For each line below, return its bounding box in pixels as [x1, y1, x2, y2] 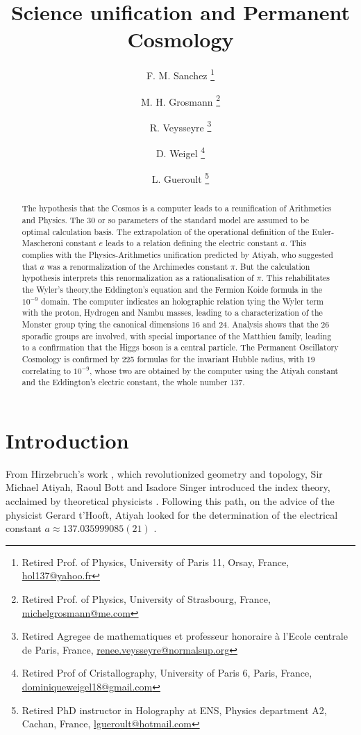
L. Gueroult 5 [151, 170, 210, 186]
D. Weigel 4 [156, 144, 205, 160]
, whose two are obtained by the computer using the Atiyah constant [90, 364, 339, 376]
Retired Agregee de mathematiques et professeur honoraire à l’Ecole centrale [22, 629, 348, 643]
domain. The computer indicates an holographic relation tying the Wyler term [40, 295, 324, 307]
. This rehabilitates [261, 272, 330, 284]
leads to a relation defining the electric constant [106, 237, 278, 249]
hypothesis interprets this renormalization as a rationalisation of [22, 272, 254, 284]
